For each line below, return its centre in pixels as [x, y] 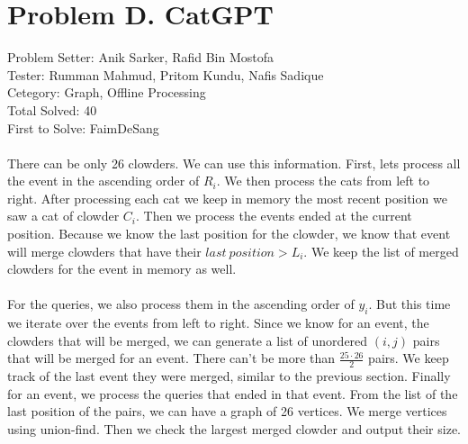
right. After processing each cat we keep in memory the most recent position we [227, 198]
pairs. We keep [409, 358]
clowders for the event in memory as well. [122, 269]
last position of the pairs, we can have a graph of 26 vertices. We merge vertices [227, 411]
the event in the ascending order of [103, 181]
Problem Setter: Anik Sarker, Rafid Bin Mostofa [141, 57]
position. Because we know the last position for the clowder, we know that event [229, 234]
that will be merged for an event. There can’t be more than [171, 358]
